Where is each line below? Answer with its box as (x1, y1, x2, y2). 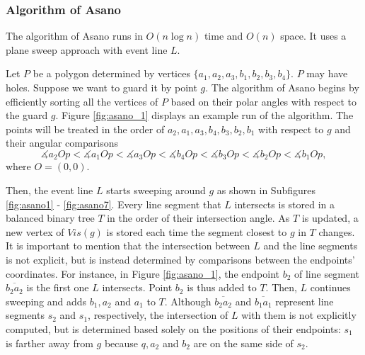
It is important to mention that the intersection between (6, 238, 250, 253)
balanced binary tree (6, 210, 95, 225)
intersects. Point (102, 280, 173, 295)
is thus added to (187, 280, 257, 295)
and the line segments (263, 238, 358, 253)
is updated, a (301, 210, 359, 225)
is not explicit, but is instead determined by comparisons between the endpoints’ (6, 252, 355, 266)
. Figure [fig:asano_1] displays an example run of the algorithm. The (55, 108, 354, 123)
